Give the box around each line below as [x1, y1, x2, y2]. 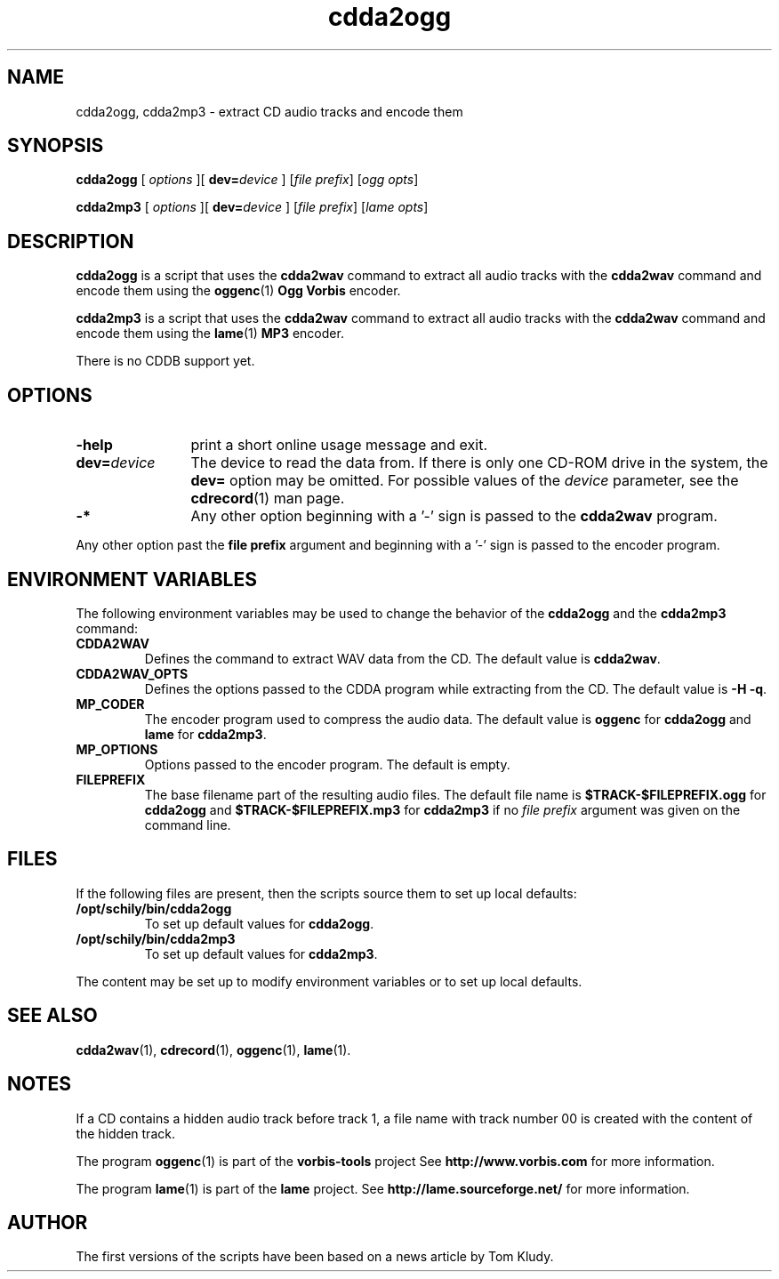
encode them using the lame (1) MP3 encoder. [76, 326, 344, 342]
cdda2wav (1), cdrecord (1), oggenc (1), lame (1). [76, 1042, 351, 1058]
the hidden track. [76, 1125, 175, 1141]
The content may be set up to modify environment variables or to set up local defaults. [76, 973, 582, 989]
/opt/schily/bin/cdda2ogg [76, 900, 232, 916]
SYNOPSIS [7, 134, 104, 157]
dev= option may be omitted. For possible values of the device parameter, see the [190, 471, 739, 490]
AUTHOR [7, 1211, 88, 1234]
